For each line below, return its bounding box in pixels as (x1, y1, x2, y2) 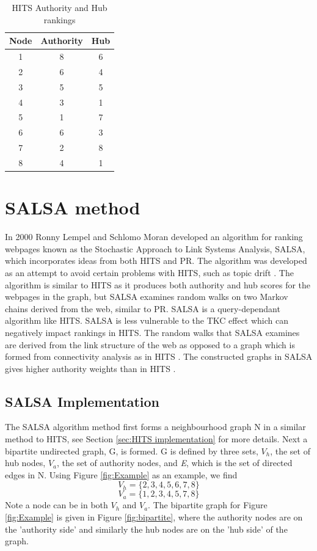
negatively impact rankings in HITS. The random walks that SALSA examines (5, 326, 300, 338)
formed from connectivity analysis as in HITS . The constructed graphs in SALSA (5, 350, 313, 363)
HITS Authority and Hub (12, 1, 107, 13)
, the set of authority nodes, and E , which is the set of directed (57, 456, 293, 469)
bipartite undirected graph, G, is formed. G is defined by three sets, (5, 444, 258, 457)
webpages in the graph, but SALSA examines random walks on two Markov (5, 290, 288, 303)
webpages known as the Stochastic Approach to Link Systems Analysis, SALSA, (5, 242, 305, 255)
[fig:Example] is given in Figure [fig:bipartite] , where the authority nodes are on (5, 511, 303, 524)
